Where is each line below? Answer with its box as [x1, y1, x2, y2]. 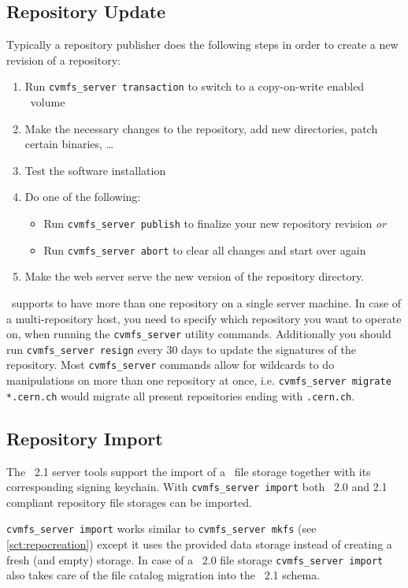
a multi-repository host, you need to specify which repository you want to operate [6, 310, 402, 326]
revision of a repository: [6, 51, 121, 68]
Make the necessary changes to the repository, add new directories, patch [24, 120, 378, 136]
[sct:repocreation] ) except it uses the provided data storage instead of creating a [6, 536, 392, 553]
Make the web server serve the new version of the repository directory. [24, 268, 365, 285]
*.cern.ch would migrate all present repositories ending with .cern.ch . [6, 387, 355, 404]
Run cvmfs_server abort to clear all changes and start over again [43, 241, 366, 258]
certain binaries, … [24, 136, 114, 152]
